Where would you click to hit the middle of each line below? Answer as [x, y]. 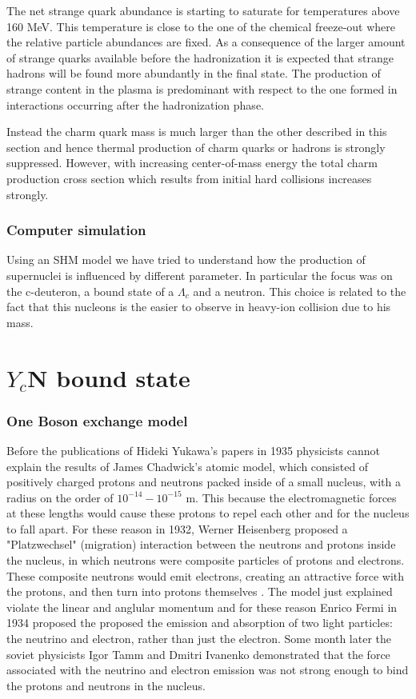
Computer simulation [76, 230]
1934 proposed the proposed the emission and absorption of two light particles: [200, 623]
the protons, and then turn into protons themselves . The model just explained [200, 591]
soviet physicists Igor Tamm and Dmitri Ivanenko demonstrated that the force [198, 654]
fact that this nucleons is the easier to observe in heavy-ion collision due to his [199, 307]
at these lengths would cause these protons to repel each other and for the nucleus [208, 513]
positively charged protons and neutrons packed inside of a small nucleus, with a [204, 482]
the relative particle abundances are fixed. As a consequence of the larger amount [206, 42]
